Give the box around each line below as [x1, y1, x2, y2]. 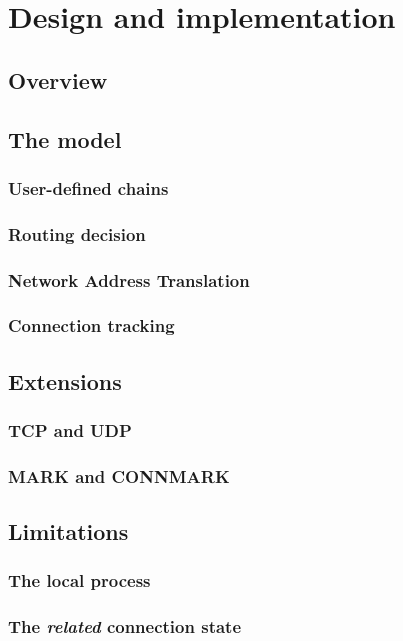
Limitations [8, 516, 129, 547]
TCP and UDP [8, 418, 132, 443]
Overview [8, 64, 108, 95]
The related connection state [8, 614, 242, 639]
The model [8, 123, 122, 154]
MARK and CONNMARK [8, 463, 230, 488]
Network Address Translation [8, 267, 250, 292]
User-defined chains [8, 175, 169, 200]
